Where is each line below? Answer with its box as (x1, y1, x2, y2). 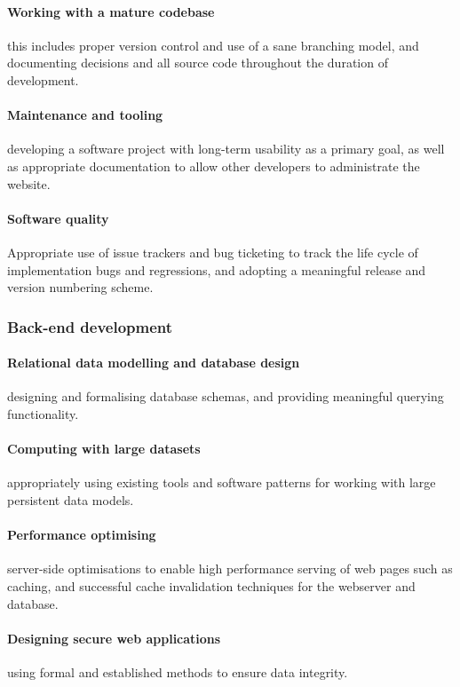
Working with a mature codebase (7, 2, 215, 20)
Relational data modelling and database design (7, 353, 300, 372)
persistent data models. (7, 490, 134, 509)
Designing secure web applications (7, 628, 221, 647)
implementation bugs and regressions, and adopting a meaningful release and (7, 260, 426, 279)
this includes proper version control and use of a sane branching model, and (7, 36, 419, 54)
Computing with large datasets (7, 439, 201, 458)
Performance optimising (7, 525, 156, 544)
